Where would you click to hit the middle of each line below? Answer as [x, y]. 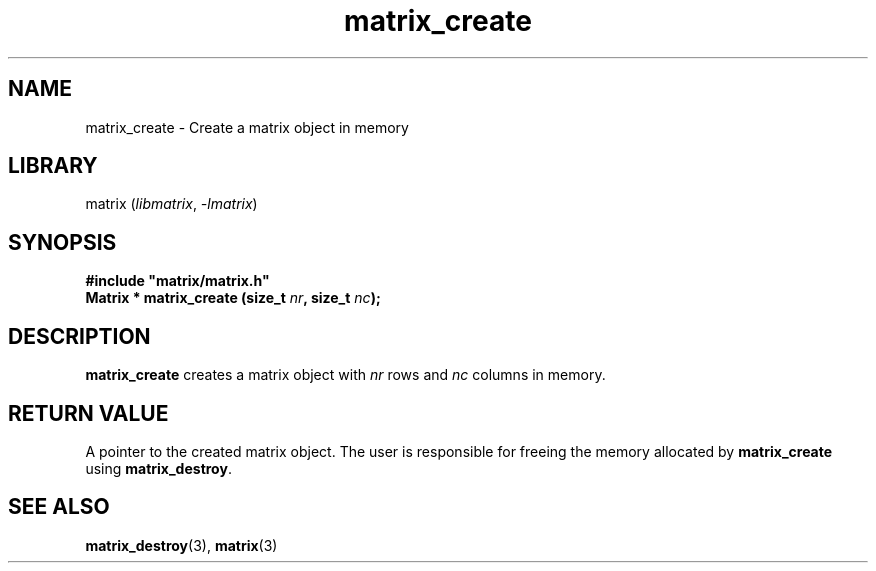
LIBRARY [53, 166]
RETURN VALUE [88, 413]
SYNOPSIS [62, 242]
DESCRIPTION [79, 336]
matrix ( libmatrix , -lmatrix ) [171, 204]
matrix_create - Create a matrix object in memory [247, 127]
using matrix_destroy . [158, 468]
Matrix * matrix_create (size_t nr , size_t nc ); [233, 298]
